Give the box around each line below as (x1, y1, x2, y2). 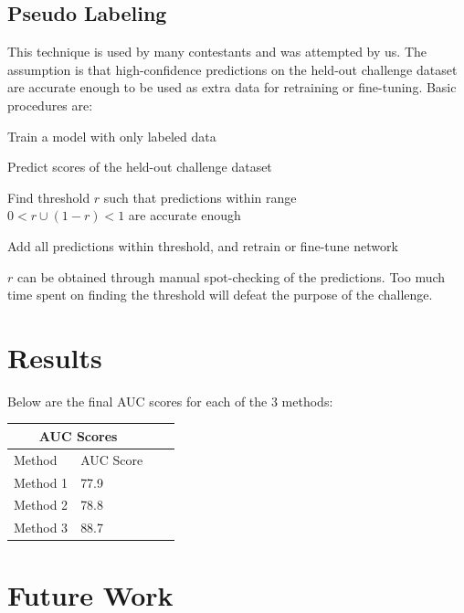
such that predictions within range (103, 187, 297, 206)
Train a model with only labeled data (7, 126, 216, 145)
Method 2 (14, 495, 69, 514)
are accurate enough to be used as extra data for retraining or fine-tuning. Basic (7, 78, 457, 97)
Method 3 (14, 518, 69, 537)
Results (7, 338, 102, 375)
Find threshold (7, 187, 90, 206)
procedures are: (7, 95, 93, 114)
